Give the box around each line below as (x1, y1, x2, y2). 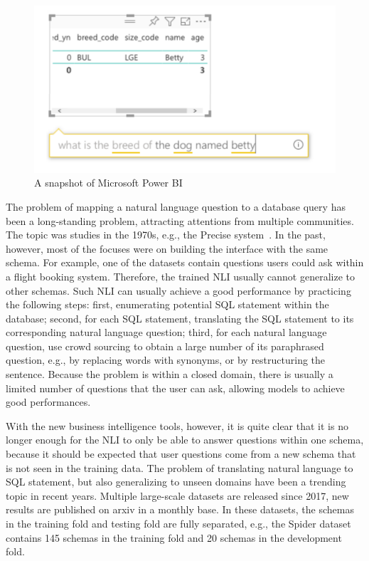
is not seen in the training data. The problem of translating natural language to (6, 460, 353, 475)
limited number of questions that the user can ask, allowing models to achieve (6, 380, 345, 395)
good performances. (6, 394, 91, 409)
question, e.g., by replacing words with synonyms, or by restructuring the (6, 352, 326, 367)
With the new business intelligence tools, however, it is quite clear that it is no (6, 418, 348, 433)
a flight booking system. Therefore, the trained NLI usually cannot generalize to (6, 268, 355, 283)
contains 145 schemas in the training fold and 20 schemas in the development (6, 530, 342, 545)
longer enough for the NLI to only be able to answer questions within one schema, (6, 432, 364, 447)
